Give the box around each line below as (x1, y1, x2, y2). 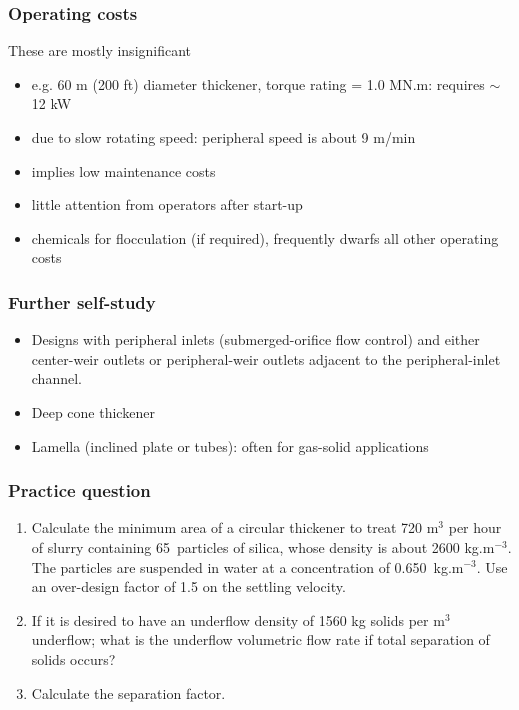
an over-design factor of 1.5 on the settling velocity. (31, 576, 346, 597)
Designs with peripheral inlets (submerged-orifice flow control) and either (31, 329, 480, 350)
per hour (448, 517, 502, 538)
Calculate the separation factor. (31, 682, 226, 703)
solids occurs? (31, 648, 116, 669)
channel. (31, 368, 82, 389)
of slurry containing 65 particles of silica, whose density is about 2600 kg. (31, 536, 483, 557)
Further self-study (8, 289, 156, 314)
